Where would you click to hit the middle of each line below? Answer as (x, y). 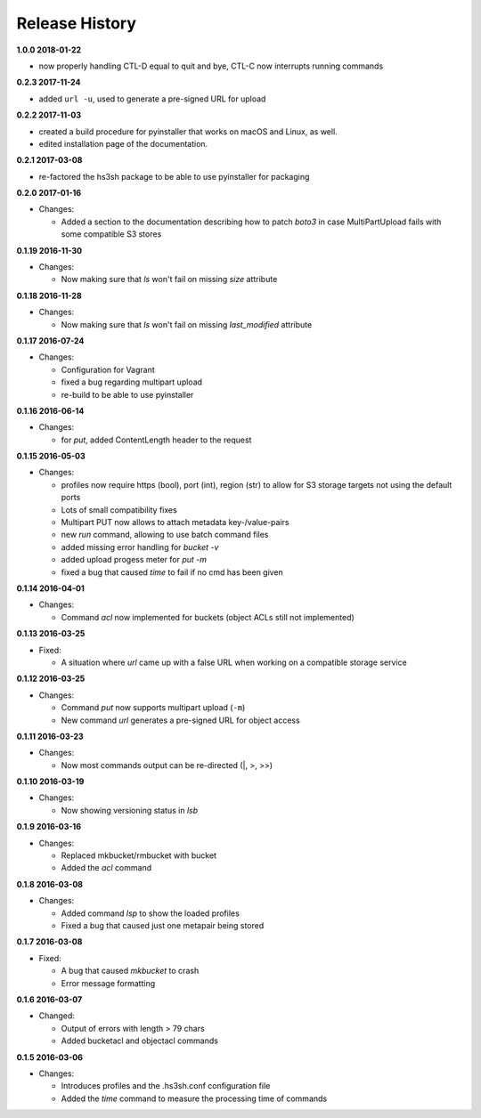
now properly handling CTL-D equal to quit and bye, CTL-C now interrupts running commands (211, 66)
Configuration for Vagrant (108, 369)
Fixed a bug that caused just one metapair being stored (163, 925)
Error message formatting (108, 983)
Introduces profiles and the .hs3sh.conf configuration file (166, 1086)
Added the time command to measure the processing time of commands (194, 1098)
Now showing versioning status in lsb (130, 810)
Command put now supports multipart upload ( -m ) (153, 708)
